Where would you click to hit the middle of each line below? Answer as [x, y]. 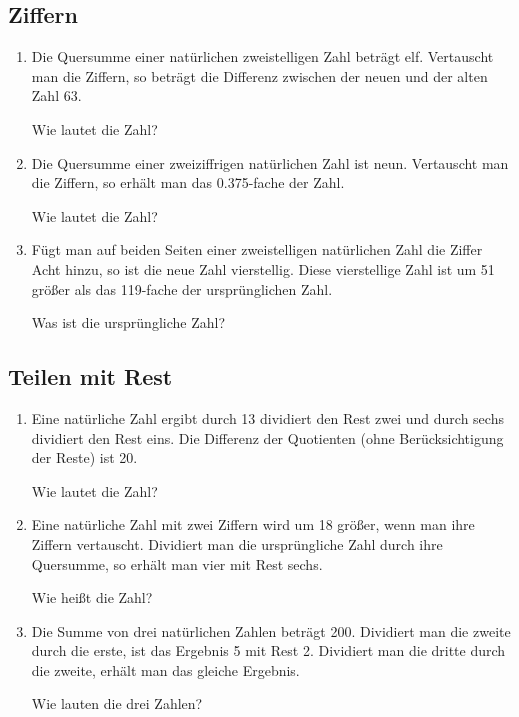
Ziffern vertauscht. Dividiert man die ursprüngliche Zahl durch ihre [237, 543]
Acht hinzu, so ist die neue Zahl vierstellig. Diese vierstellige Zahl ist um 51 [263, 268]
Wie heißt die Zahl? [92, 597]
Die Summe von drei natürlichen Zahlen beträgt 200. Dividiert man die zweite [271, 630]
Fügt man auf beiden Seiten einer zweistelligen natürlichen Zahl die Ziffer [257, 249]
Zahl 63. [56, 95]
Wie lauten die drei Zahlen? [117, 703]
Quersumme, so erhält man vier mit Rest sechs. [177, 563]
